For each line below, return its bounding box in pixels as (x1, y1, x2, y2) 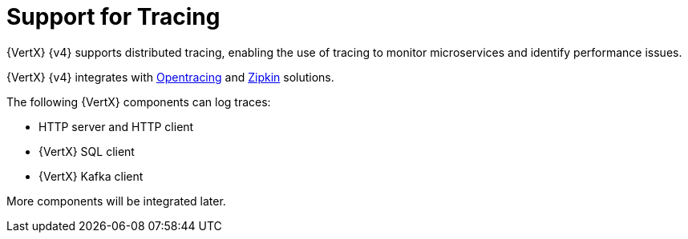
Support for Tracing (6, 3, 221, 30)
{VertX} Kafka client (38, 169, 144, 183)
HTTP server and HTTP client (38, 119, 194, 133)
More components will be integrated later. (6, 193, 226, 208)
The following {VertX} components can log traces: (6, 94, 271, 109)
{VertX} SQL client (38, 144, 135, 158)
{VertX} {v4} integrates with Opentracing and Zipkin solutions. (6, 70, 334, 84)
